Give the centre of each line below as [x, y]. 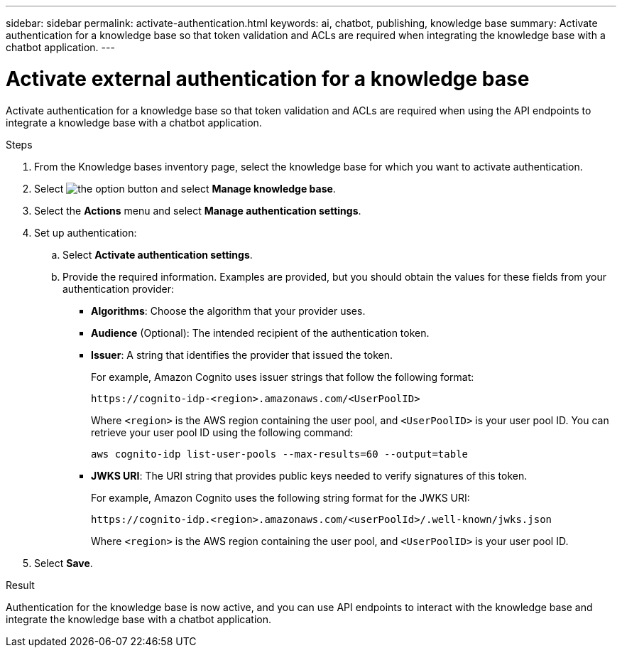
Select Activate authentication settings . [158, 254]
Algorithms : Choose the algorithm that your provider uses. [228, 311]
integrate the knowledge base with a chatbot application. [139, 619]
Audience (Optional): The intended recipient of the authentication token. [260, 333]
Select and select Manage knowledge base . [185, 188]
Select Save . [64, 563]
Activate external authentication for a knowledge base [268, 79]
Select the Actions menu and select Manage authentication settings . [198, 210]
